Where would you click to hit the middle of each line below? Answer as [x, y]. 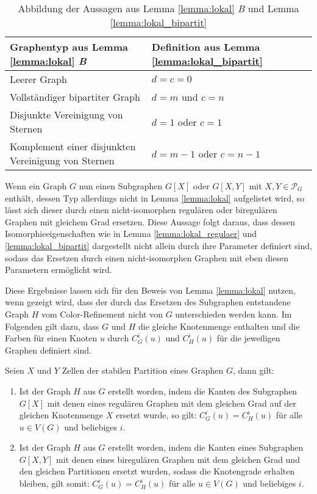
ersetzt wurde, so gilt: [156, 415]
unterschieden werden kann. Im [233, 314]
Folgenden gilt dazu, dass [52, 326]
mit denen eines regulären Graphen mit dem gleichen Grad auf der [172, 403]
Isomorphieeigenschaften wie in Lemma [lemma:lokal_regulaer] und [131, 234]
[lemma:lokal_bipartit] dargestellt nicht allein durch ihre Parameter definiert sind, [158, 245]
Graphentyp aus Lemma [69, 47]
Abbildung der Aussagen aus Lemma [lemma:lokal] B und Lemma [158, 8]
